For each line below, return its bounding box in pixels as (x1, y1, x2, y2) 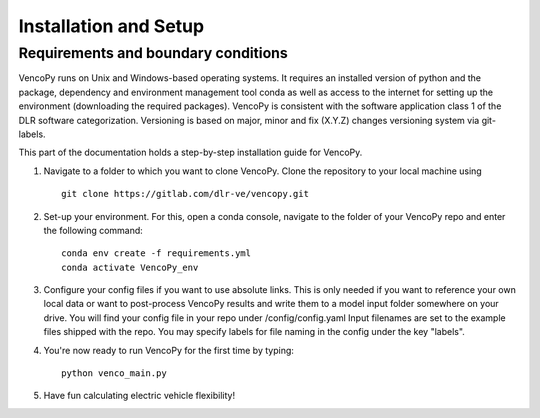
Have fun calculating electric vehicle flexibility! (43, 390, 235, 402)
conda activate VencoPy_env (61, 261, 199, 273)
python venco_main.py (61, 368, 167, 379)
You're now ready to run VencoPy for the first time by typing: (43, 344, 295, 356)
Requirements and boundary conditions (18, 44, 289, 62)
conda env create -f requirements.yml (61, 248, 252, 259)
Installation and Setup (18, 15, 205, 37)
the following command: (43, 224, 144, 236)
